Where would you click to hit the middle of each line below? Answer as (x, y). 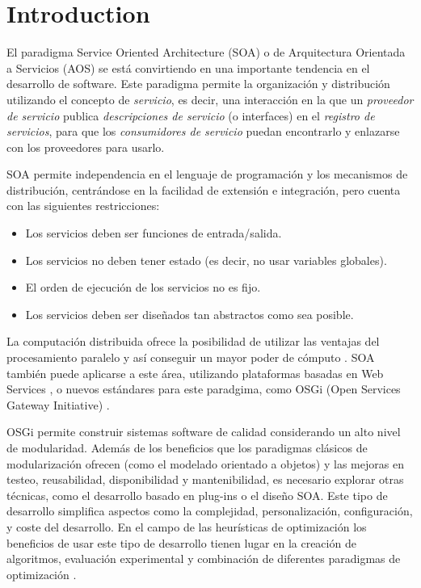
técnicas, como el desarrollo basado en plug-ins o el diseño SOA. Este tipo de (197, 495)
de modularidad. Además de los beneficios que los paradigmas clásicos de (187, 447)
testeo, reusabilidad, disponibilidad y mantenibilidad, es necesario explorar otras (205, 479)
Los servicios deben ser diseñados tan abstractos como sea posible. (189, 314)
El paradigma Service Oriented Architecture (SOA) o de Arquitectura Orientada (206, 52)
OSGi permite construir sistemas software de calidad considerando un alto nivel (204, 432)
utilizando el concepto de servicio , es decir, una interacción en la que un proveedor (210, 99)
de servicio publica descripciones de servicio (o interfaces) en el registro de (191, 115)
